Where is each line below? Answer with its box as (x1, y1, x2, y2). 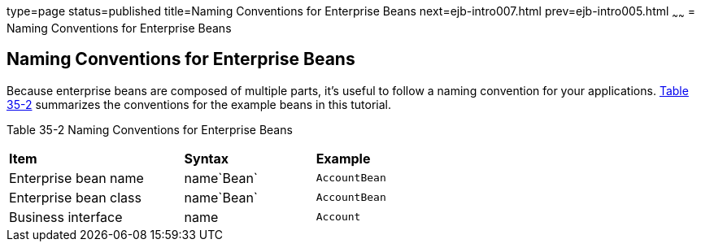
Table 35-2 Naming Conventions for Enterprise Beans (7, 122, 293, 137)
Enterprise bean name (9, 169, 144, 186)
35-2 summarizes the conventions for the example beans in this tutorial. (7, 97, 391, 111)
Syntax (184, 150, 229, 167)
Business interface (9, 208, 123, 225)
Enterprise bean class (9, 189, 142, 206)
